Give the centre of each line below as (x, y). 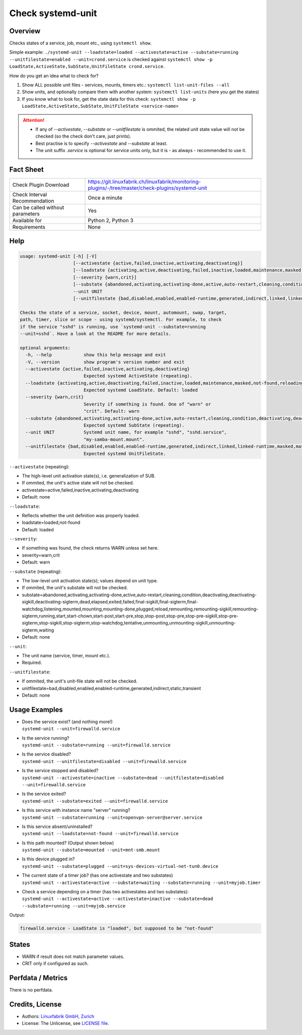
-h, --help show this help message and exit (96, 355)
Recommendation (33, 201)
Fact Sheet (26, 169)
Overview (25, 31)
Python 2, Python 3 (110, 221)
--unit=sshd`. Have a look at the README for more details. (96, 333)
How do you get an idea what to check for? (54, 76)
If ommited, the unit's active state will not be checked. (78, 483)
